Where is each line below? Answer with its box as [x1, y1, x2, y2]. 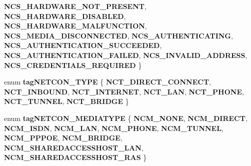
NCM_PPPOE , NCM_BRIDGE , [4, 132, 122, 143]
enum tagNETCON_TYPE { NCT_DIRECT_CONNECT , [4, 76, 211, 87]
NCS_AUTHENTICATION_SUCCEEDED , [4, 40, 162, 50]
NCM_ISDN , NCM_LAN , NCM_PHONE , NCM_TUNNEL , [4, 122, 223, 133]
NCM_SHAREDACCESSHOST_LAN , [4, 142, 143, 152]
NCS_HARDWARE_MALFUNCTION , [4, 20, 147, 31]
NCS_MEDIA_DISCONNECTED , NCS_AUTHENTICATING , [4, 30, 233, 40]
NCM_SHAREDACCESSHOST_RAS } [4, 152, 147, 162]
